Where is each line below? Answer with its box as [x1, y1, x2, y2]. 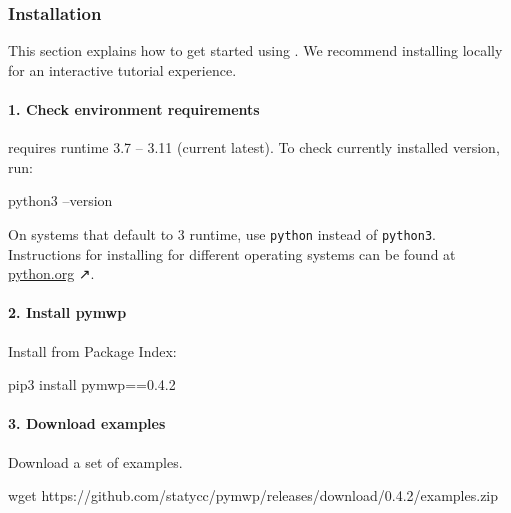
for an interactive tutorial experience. [8, 59, 237, 80]
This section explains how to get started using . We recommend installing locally [8, 40, 503, 61]
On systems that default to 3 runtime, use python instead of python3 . [8, 223, 436, 244]
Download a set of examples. [8, 451, 183, 472]
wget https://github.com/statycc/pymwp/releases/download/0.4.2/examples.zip [8, 485, 499, 506]
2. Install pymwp [8, 302, 127, 323]
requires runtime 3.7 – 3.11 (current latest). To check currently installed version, [8, 137, 500, 158]
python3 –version [8, 190, 113, 211]
